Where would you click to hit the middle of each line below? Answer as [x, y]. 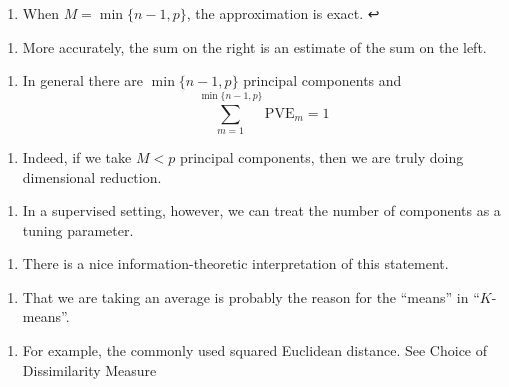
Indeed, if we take [77, 156]
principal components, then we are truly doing [321, 156]
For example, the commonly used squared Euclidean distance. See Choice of [255, 350]
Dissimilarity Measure [89, 369]
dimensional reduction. [92, 176]
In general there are [83, 80]
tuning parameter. [78, 229]
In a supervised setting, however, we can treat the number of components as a [261, 210]
